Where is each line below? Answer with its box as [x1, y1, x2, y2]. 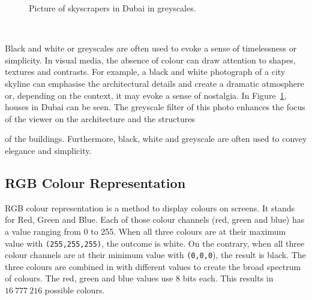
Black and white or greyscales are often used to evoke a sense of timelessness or [5, 42, 297, 54]
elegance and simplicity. [5, 144, 92, 156]
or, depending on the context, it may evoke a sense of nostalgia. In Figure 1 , [5, 89, 287, 101]
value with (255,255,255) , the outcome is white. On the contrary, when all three [5, 237, 305, 249]
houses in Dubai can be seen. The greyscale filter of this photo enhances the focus [5, 101, 305, 113]
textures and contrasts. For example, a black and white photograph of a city [5, 65, 286, 78]
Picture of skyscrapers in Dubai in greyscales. [29, 2, 196, 14]
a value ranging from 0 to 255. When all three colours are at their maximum [5, 225, 286, 237]
